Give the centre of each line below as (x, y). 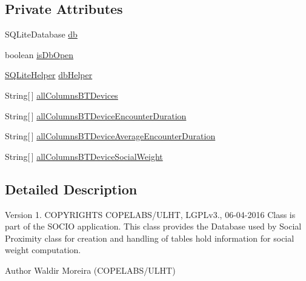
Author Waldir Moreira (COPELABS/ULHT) (90, 270)
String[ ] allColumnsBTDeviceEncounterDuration (96, 115)
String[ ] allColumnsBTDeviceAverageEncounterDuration (110, 136)
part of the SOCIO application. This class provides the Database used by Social (153, 226)
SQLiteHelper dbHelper (49, 75)
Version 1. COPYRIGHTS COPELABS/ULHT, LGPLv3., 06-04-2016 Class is (150, 214)
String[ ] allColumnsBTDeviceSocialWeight (84, 156)
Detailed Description (71, 189)
